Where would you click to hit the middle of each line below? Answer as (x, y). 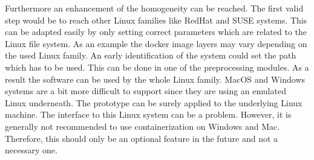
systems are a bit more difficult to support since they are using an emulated (146, 91)
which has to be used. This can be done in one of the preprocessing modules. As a (157, 67)
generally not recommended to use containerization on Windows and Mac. (142, 126)
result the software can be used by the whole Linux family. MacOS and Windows (155, 79)
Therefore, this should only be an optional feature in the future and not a (142, 138)
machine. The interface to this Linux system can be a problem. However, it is (148, 114)
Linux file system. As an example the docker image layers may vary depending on (156, 43)
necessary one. (31, 150)
